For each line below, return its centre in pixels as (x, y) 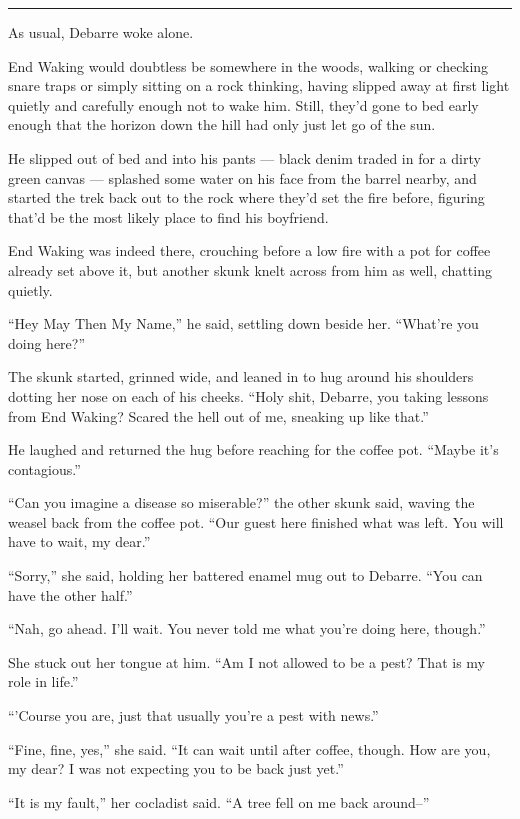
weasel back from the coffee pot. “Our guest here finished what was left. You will (256, 521)
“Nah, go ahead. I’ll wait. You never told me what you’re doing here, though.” (247, 628)
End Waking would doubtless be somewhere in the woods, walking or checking (248, 65)
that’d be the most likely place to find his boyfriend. (168, 216)
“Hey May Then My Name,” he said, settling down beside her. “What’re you (243, 323)
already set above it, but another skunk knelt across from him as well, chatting (250, 269)
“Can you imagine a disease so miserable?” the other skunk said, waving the (241, 502)
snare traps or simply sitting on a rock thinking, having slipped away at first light (259, 85)
